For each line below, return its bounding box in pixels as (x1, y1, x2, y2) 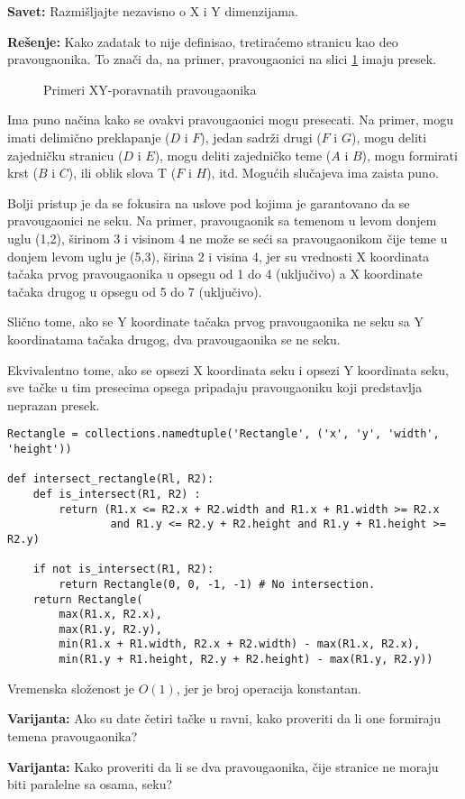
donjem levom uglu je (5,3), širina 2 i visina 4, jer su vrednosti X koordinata (7, 246, 430, 265)
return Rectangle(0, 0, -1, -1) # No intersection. (59, 577, 376, 591)
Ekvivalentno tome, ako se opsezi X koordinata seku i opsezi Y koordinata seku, (7, 360, 449, 379)
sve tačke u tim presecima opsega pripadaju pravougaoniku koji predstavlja (7, 378, 423, 397)
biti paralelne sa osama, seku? (7, 775, 173, 794)
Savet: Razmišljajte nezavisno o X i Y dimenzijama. (7, 2, 298, 20)
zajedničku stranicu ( (7, 145, 123, 164)
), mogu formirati (361, 145, 458, 164)
